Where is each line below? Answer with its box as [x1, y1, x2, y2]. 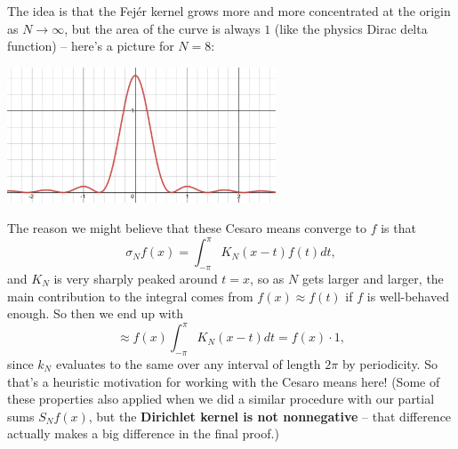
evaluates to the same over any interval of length [55, 354, 321, 373]
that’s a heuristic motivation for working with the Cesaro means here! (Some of [7, 372, 440, 390]
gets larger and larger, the [301, 269, 444, 287]
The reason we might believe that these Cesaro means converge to [7, 219, 366, 237]
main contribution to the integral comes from [7, 286, 253, 305]
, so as [250, 269, 285, 287]
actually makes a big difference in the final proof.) [7, 424, 279, 443]
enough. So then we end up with [7, 304, 183, 323]
